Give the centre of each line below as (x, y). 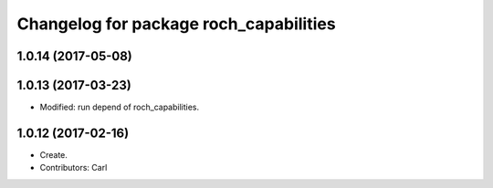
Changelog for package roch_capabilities (177, 24)
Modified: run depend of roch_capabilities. (120, 107)
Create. (54, 154)
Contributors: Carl (73, 168)
